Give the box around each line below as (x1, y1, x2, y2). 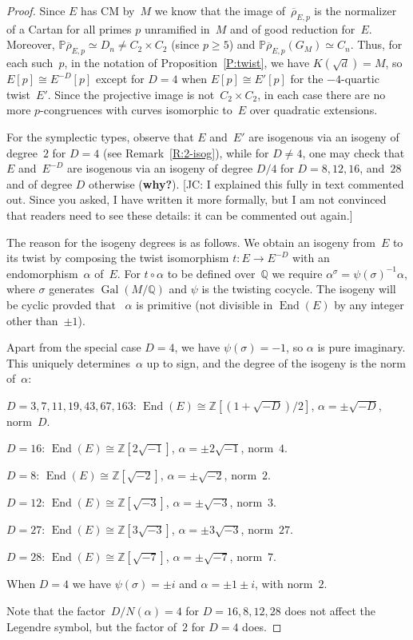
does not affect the (284, 602, 375, 619)
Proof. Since (6, 2, 66, 18)
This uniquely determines (6, 354, 130, 371)
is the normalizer (314, 2, 397, 18)
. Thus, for (350, 36, 403, 53)
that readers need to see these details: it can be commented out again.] (6, 206, 353, 223)
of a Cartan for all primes (6, 20, 132, 37)
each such (6, 54, 54, 71)
